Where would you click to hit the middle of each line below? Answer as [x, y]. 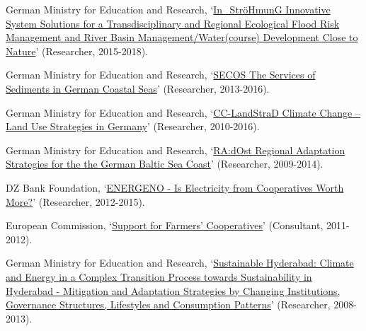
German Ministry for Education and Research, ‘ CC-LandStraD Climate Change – [183, 112]
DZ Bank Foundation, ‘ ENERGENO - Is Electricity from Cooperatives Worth [175, 187]
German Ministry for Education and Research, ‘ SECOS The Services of [161, 75]
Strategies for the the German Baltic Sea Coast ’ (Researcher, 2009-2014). [165, 164]
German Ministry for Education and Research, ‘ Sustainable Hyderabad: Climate [180, 263]
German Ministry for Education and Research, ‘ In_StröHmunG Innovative [168, 9]
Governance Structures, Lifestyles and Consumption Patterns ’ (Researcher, [168, 304]
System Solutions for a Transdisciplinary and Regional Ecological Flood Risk [173, 23]
